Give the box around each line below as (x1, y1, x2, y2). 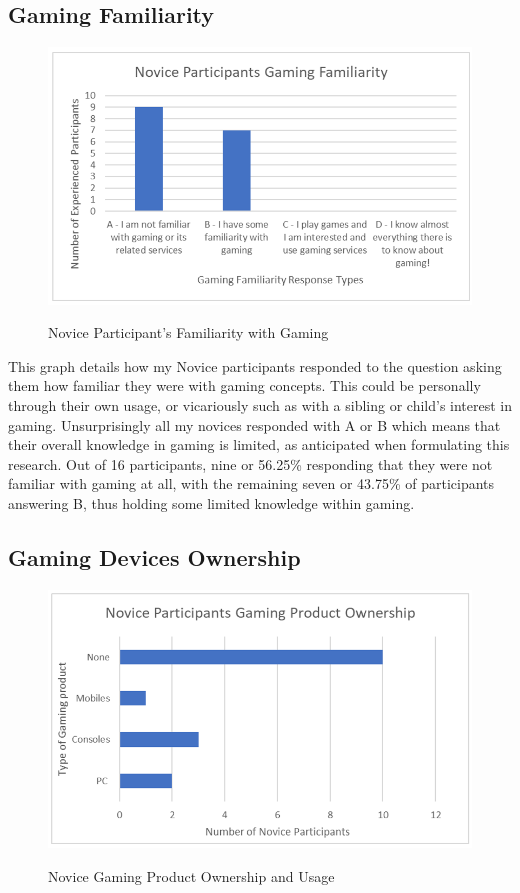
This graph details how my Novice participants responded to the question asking (8, 355, 502, 376)
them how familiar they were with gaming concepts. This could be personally (8, 375, 481, 396)
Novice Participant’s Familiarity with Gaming (48, 322, 329, 343)
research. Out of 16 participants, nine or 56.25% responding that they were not (8, 453, 493, 474)
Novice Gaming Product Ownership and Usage (48, 865, 335, 886)
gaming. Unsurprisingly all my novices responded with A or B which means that (8, 414, 501, 435)
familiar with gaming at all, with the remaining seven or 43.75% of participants (8, 473, 495, 494)
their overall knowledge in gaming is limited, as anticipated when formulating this (8, 434, 510, 455)
